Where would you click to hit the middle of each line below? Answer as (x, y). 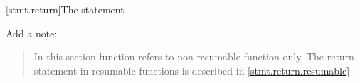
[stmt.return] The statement (65, 9)
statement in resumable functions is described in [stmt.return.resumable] (192, 70)
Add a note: (32, 33)
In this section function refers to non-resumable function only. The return (194, 57)
